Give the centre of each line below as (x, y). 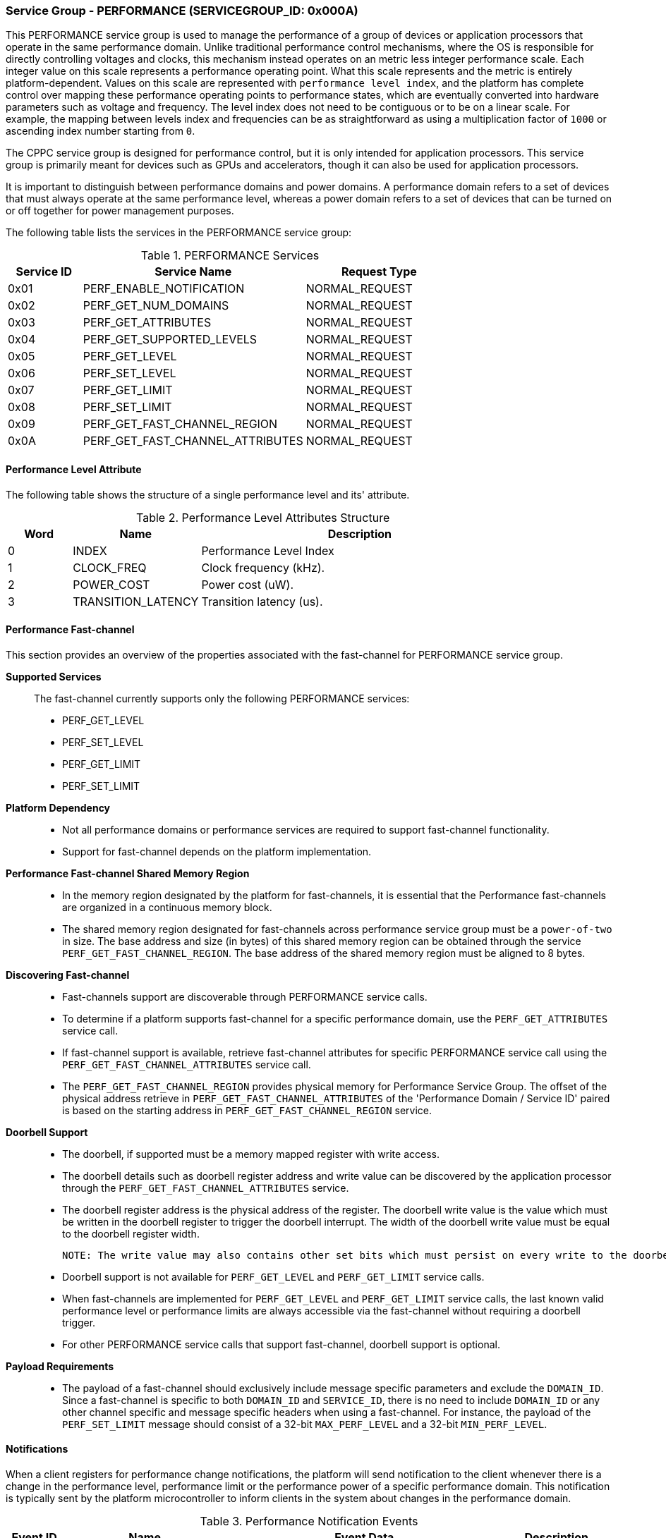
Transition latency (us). (262, 601)
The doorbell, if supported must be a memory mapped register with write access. (251, 1154)
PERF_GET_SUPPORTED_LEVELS (170, 340)
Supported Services (54, 676)
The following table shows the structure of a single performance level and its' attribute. (208, 494)
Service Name (193, 272)
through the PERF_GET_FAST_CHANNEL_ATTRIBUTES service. (206, 1188)
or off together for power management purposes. (120, 211)
